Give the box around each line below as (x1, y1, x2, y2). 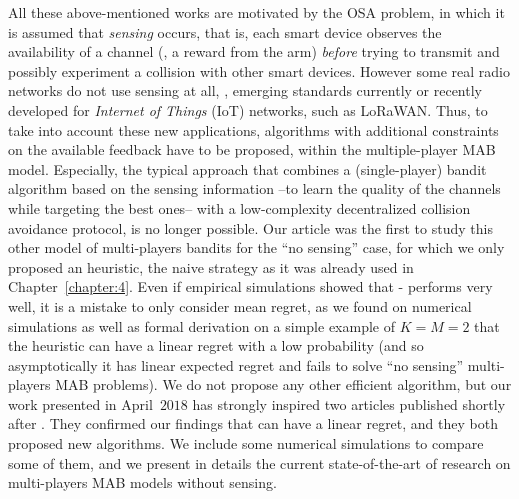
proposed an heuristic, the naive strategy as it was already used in (8, 256, 414, 277)
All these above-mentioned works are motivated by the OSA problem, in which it (8, 2, 505, 22)
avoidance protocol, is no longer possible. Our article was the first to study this (8, 217, 493, 238)
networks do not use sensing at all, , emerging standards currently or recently (8, 80, 482, 101)
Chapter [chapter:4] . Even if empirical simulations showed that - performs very (8, 276, 493, 297)
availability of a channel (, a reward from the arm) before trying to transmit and (8, 41, 500, 62)
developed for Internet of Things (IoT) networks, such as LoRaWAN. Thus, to (8, 99, 488, 120)
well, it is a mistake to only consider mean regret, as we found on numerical (8, 295, 472, 316)
